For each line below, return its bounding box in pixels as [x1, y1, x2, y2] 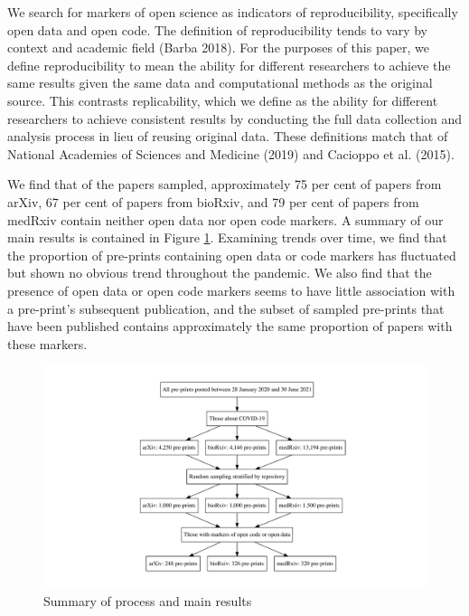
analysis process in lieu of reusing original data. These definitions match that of [7, 127, 448, 146]
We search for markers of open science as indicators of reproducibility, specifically [7, 3, 458, 21]
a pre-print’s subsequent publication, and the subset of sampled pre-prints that [7, 299, 445, 317]
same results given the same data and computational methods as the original [7, 73, 433, 92]
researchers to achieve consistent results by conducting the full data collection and [7, 109, 463, 128]
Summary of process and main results [43, 591, 252, 610]
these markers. [7, 334, 88, 353]
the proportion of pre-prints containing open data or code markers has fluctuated [7, 245, 456, 264]
